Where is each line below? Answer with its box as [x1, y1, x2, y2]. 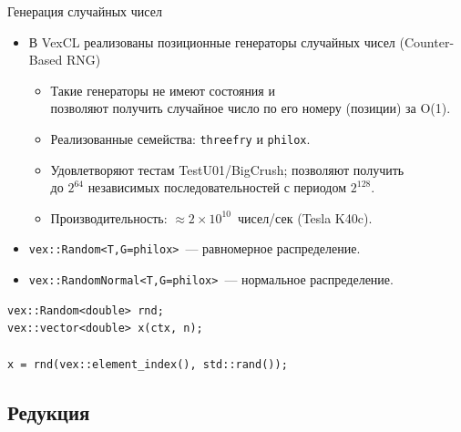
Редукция [7, 398, 90, 427]
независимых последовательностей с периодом [87, 178, 347, 197]
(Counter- [399, 32, 455, 51]
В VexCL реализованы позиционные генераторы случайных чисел [28, 32, 395, 51]
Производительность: [50, 208, 168, 227]
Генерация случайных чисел [7, 2, 162, 20]
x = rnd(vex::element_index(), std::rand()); [7, 357, 288, 371]
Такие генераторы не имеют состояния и [50, 80, 275, 99]
